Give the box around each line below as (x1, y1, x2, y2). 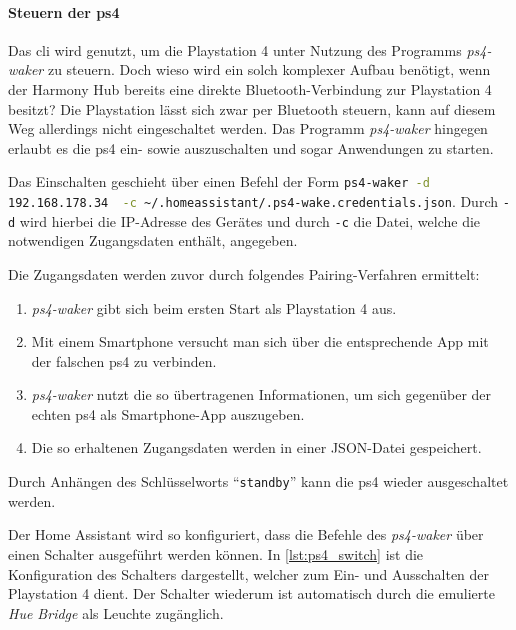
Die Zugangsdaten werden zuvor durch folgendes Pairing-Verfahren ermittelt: (8, 263, 480, 284)
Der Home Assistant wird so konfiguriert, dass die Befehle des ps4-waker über (8, 524, 484, 545)
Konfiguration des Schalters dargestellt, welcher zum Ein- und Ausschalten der (8, 563, 490, 584)
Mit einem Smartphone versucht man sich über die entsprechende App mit (31, 331, 489, 352)
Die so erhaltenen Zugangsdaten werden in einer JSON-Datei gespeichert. (31, 437, 482, 458)
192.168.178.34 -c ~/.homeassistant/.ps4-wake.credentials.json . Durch (8, 191, 499, 212)
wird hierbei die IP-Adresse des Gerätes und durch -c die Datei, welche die (19, 210, 481, 231)
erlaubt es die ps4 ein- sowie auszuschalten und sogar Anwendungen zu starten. (8, 137, 494, 158)
